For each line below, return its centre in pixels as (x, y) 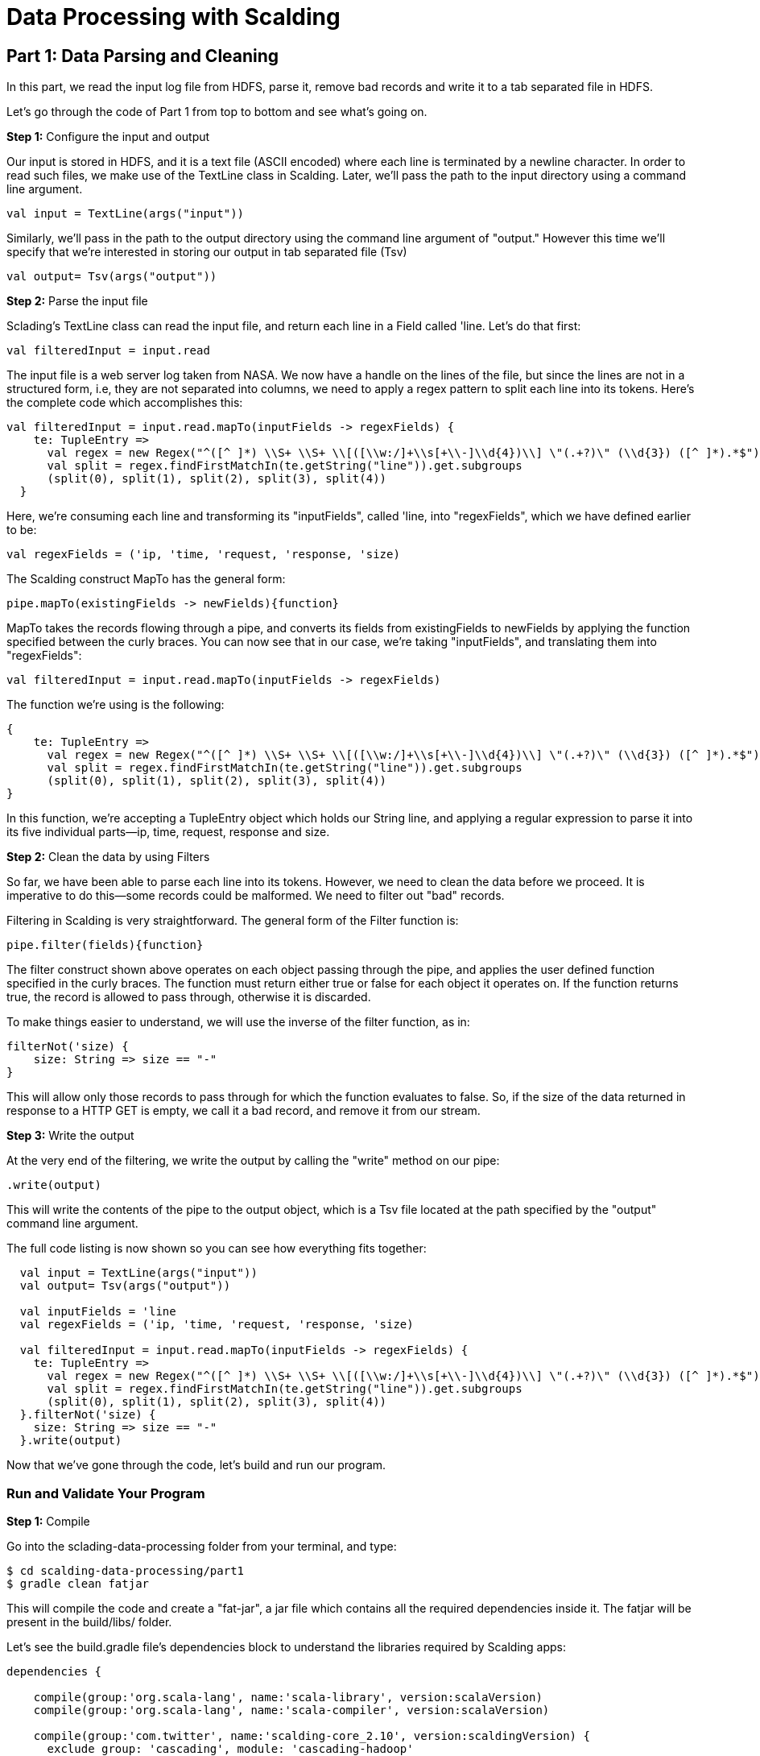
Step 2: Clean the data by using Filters (108, 857)
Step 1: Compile (48, 1521)
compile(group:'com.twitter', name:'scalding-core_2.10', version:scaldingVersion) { (312, 1735)
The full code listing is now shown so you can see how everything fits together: (217, 1249)
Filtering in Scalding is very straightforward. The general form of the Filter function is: (233, 921)
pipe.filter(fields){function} (105, 945)
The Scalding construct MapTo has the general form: (146, 579)
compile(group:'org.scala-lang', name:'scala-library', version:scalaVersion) (288, 1697)
